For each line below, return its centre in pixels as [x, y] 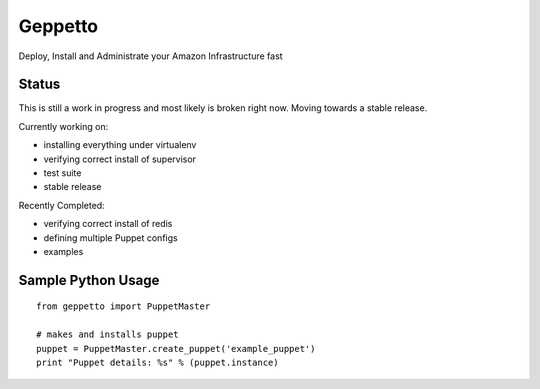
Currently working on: [63, 126]
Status [39, 84]
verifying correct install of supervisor [120, 159]
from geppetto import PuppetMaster [123, 306]
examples [63, 251]
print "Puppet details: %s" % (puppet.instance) [157, 362]
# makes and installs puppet [107, 334]
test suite [62, 173]
